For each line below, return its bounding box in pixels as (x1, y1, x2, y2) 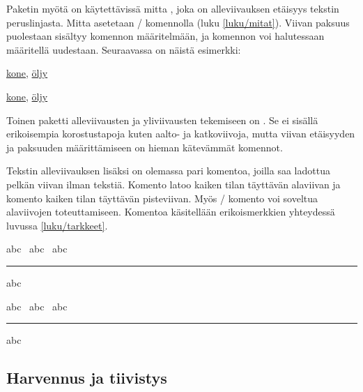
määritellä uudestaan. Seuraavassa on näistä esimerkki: (6, 42, 241, 56)
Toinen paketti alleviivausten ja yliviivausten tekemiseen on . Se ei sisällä (6, 112, 318, 127)
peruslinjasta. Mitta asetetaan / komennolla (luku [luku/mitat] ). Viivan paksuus (6, 15, 350, 29)
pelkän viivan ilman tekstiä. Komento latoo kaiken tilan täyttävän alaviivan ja (6, 176, 341, 191)
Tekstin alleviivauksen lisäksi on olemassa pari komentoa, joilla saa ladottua (6, 163, 330, 178)
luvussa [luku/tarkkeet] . (6, 218, 108, 232)
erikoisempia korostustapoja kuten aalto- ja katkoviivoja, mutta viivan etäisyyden (6, 126, 355, 141)
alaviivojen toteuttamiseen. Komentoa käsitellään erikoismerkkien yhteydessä (6, 204, 335, 219)
